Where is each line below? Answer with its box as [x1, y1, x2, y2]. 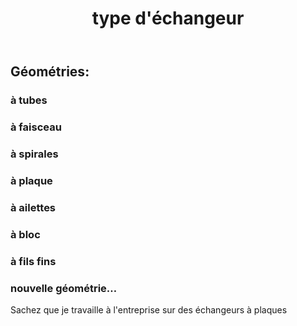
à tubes [10, 93, 48, 107]
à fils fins [10, 254, 57, 268]
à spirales [10, 147, 59, 161]
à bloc [10, 227, 41, 241]
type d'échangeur [91, 7, 245, 30]
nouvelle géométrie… [10, 281, 118, 295]
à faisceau [10, 120, 62, 134]
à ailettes [10, 200, 57, 214]
